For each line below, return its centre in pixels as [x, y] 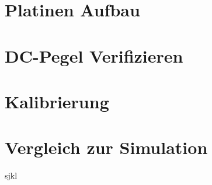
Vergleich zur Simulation [106, 147]
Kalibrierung [57, 101]
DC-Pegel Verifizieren [94, 55]
